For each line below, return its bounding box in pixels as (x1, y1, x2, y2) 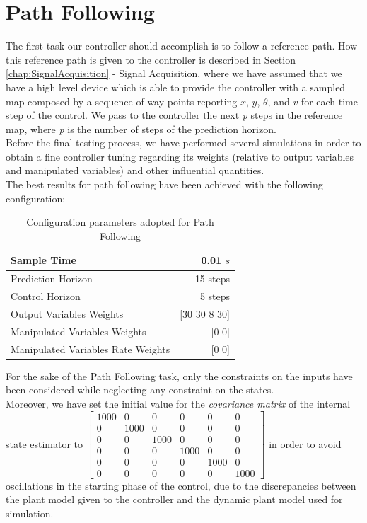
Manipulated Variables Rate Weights (11, 341, 170, 356)
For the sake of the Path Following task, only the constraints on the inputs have (6, 368, 353, 383)
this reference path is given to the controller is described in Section (6, 52, 296, 67)
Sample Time (11, 253, 76, 268)
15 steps (194, 271, 231, 286)
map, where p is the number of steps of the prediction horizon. (6, 121, 276, 136)
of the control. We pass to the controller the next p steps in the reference (26, 108, 343, 122)
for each (301, 93, 336, 108)
